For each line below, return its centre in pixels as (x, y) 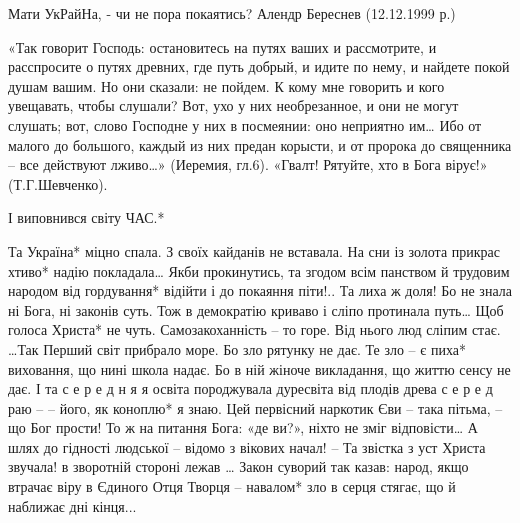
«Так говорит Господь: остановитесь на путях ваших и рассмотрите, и (222, 46)
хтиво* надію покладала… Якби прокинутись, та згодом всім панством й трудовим (259, 270)
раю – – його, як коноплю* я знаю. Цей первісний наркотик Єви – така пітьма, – (255, 407)
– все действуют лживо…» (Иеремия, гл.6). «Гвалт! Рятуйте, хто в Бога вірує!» (248, 164)
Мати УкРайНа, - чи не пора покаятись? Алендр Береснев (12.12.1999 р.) (232, 13)
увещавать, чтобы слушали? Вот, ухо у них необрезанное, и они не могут (233, 105)
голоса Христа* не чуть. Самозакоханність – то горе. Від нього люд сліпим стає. (254, 329)
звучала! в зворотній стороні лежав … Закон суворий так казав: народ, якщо (238, 466)
